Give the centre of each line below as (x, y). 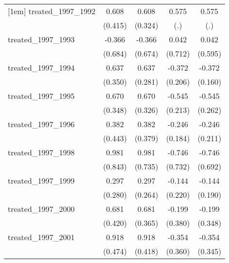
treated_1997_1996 (41, 124)
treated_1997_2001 (41, 237)
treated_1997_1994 (41, 67)
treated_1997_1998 (41, 152)
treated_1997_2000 (41, 209)
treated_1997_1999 (41, 180)
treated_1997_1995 (41, 96)
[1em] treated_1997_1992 (52, 11)
